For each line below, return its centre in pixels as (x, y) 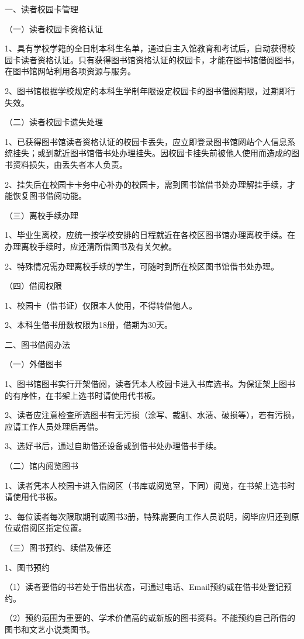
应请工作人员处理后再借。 (54, 426)
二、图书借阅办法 (37, 344)
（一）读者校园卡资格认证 (54, 28)
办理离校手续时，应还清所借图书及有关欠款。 (91, 246)
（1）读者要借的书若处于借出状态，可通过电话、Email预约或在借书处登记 (144, 587)
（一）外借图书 (33, 364)
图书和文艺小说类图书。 (50, 629)
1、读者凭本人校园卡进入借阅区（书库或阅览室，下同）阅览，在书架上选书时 (150, 485)
